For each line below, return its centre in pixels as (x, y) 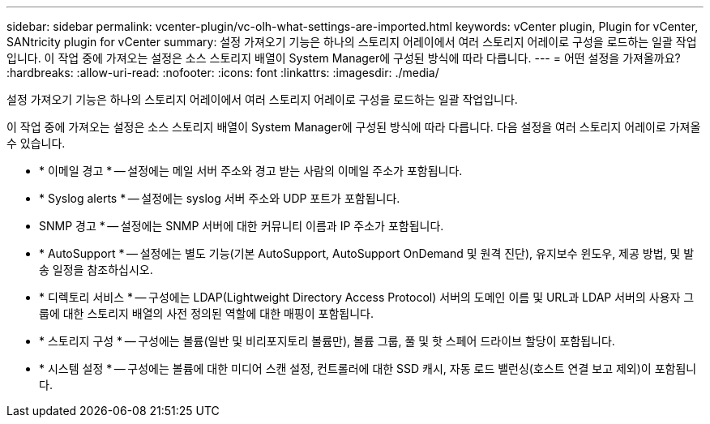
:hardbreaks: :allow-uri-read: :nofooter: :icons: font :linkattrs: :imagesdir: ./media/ (223, 73)
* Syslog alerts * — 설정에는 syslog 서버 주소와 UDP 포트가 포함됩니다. (220, 198)
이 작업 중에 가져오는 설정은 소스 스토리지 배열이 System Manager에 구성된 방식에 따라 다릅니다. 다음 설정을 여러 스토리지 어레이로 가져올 (354, 127)
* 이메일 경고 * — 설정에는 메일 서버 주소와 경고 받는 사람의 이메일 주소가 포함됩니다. (251, 171)
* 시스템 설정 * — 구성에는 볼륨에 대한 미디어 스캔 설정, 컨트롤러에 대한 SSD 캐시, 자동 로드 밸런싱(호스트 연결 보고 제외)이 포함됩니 (368, 368)
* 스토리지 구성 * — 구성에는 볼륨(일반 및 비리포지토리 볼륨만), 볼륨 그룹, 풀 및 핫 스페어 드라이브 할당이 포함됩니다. (327, 341)
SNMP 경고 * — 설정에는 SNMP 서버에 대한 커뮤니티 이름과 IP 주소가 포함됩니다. (242, 226)
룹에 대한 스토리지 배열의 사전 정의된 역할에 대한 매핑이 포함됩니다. (206, 313)
